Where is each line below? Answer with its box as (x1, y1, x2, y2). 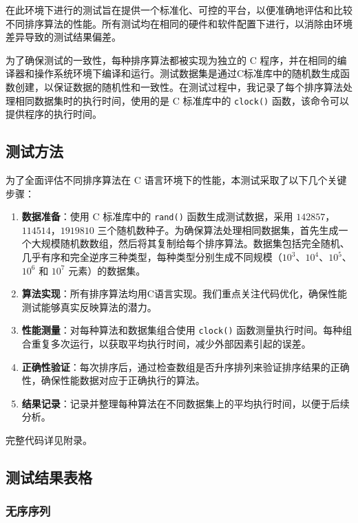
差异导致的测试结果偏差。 (6, 30, 121, 44)
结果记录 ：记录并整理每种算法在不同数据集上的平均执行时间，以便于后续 (21, 396, 350, 410)
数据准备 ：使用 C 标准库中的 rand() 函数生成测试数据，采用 (21, 209, 293, 224)
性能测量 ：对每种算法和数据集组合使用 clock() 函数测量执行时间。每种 (21, 323, 343, 337)
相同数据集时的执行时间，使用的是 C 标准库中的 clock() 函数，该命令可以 (14, 93, 349, 107)
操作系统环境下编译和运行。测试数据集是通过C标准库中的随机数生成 (34, 66, 341, 81)
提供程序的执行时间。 (6, 107, 102, 121)
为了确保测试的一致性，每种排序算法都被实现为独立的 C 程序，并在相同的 (6, 52, 337, 67)
